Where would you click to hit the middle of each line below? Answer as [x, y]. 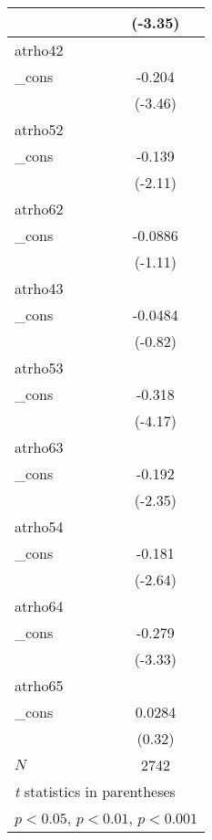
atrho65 [39, 685]
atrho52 [39, 129]
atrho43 [39, 288]
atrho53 [39, 367]
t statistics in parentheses [95, 791]
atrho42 [39, 50]
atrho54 [39, 526]
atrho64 [39, 606]
